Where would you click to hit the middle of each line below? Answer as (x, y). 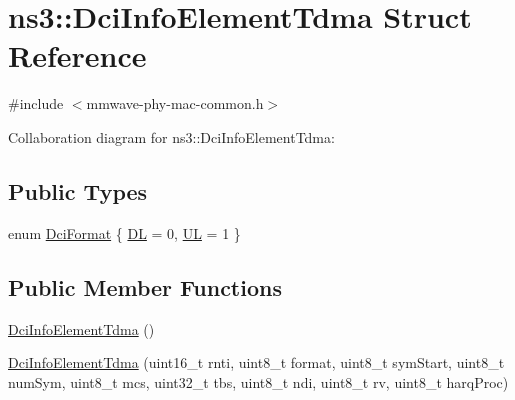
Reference (77, 55)
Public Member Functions (145, 286)
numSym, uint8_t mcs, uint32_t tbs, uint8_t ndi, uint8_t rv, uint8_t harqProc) (258, 381)
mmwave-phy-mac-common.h (175, 103)
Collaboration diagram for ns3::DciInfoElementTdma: (171, 136)
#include (36, 103)
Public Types (78, 190)
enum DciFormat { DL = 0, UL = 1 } (124, 232)
